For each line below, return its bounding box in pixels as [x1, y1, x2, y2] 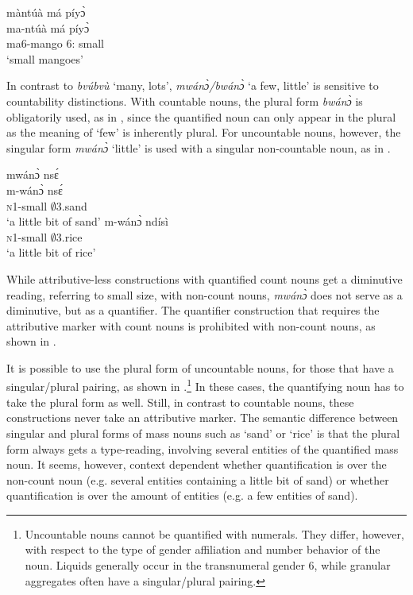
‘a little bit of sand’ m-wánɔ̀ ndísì [6, 213, 168, 230]
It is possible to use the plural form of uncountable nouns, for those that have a [6, 359, 394, 376]
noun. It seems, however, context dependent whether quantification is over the [6, 456, 387, 473]
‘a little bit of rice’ [6, 244, 96, 261]
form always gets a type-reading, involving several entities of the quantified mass [6, 440, 399, 457]
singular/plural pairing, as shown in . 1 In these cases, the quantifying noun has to [6, 376, 404, 395]
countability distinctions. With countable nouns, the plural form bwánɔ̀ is [6, 92, 363, 109]
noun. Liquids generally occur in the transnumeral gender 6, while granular [25, 557, 391, 574]
